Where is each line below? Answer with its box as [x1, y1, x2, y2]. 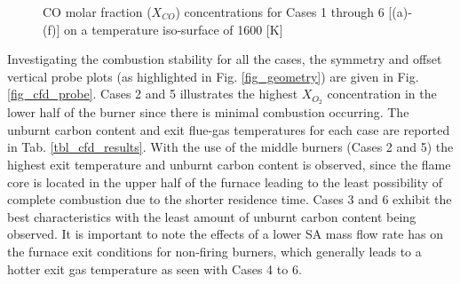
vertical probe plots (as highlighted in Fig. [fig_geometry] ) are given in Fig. [7, 67, 419, 85]
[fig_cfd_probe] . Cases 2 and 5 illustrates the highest [7, 84, 298, 103]
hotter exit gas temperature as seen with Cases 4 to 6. [7, 259, 302, 278]
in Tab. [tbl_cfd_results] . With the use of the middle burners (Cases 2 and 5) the [7, 138, 454, 156]
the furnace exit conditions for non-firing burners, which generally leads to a [7, 241, 422, 260]
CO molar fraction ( [43, 3, 152, 20]
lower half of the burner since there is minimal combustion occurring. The [7, 103, 409, 122]
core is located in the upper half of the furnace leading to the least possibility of [7, 172, 443, 191]
